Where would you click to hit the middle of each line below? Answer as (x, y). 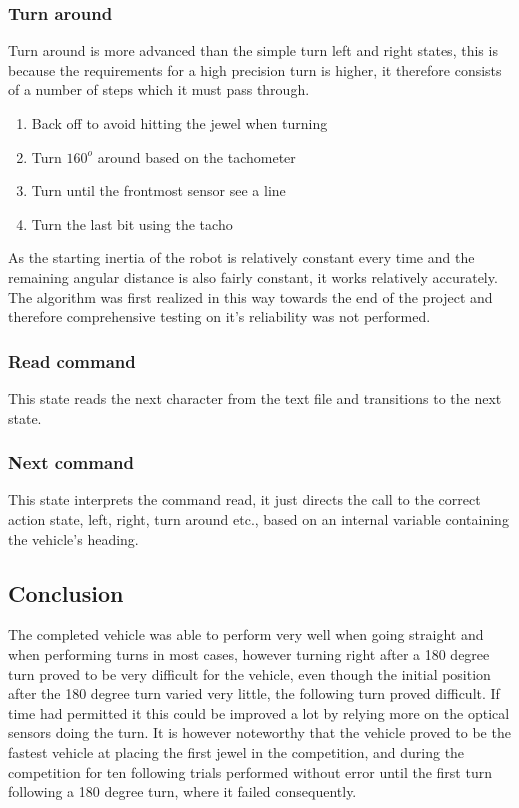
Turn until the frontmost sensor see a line (158, 190)
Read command (72, 360)
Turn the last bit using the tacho (132, 223)
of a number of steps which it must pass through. (159, 89)
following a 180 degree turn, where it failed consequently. (182, 791)
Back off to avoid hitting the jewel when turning (179, 123)
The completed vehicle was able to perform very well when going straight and (246, 634)
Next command (71, 462)
